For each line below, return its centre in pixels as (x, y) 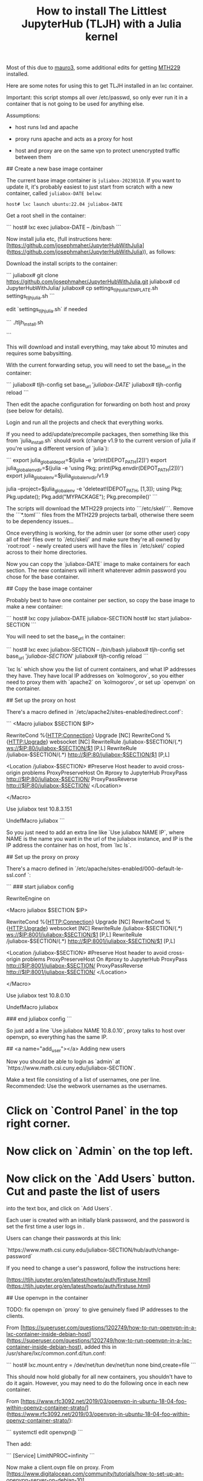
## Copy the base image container (49, 588)
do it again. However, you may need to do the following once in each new (98, 1383)
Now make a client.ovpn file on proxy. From (60, 1467)
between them (33, 157)
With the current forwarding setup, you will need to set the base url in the (96, 366)
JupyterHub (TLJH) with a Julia (101, 24)
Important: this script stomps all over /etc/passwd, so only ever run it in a (97, 97)
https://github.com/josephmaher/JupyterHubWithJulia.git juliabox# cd (93, 281)
